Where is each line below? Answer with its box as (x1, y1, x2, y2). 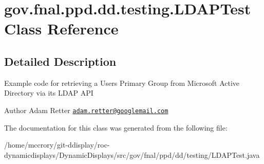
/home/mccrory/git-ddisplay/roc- (4, 139, 110, 150)
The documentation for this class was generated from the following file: (4, 122, 228, 133)
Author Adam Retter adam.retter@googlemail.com (4, 104, 168, 115)
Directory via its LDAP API (4, 87, 93, 98)
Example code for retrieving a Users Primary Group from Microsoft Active (4, 77, 240, 88)
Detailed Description (4, 53, 117, 69)
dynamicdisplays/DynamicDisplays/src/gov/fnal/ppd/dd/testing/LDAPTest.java (4, 149, 260, 160)
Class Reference (4, 18, 119, 39)
